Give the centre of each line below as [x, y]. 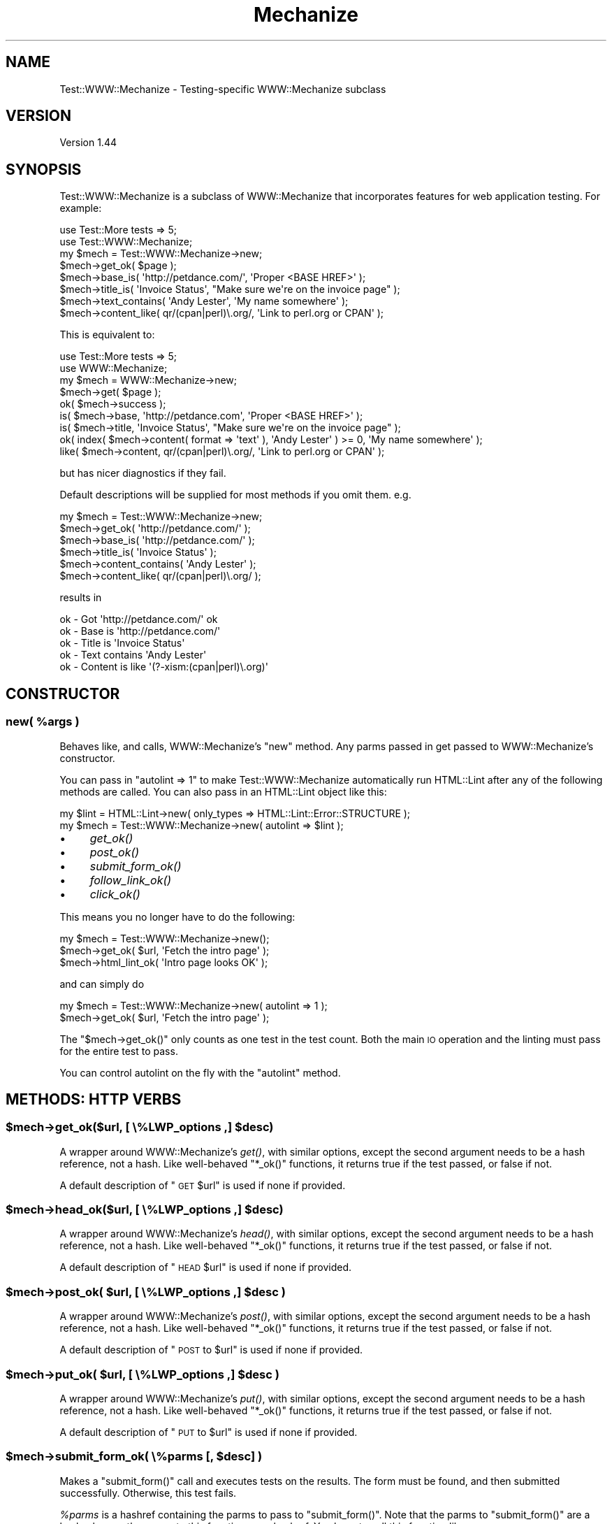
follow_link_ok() [131, 880]
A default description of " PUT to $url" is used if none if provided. [209, 1432]
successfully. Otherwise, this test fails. [148, 1493]
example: [81, 208]
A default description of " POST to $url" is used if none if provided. [211, 1350]
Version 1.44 [88, 143]
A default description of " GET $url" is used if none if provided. [203, 1185]
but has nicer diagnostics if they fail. [143, 473]
